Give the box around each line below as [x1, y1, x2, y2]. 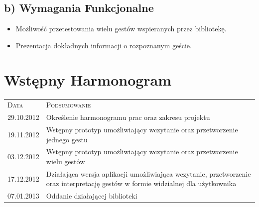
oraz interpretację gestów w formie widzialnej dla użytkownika [46, 178, 237, 189]
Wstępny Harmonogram [4, 69, 172, 90]
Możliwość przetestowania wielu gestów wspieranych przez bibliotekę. [15, 23, 227, 34]
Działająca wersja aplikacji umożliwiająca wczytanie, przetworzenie [46, 168, 251, 179]
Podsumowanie [46, 100, 91, 110]
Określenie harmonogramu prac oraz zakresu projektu [46, 112, 210, 122]
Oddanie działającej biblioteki [46, 191, 137, 201]
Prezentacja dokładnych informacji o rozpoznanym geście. [15, 40, 192, 50]
